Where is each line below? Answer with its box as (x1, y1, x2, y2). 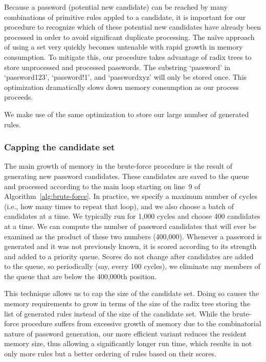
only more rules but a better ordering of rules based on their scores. (4, 348, 216, 359)
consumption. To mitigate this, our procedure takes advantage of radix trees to (4, 51, 252, 62)
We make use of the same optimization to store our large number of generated (4, 108, 249, 119)
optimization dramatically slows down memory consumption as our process (4, 81, 239, 92)
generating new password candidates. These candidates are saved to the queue (4, 170, 249, 181)
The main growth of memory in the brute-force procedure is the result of (4, 161, 233, 171)
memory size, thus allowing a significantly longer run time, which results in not (4, 338, 252, 349)
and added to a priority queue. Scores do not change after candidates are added (4, 251, 254, 261)
